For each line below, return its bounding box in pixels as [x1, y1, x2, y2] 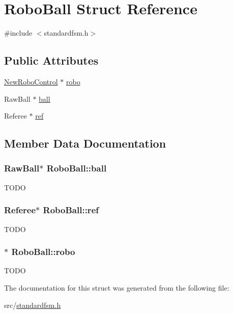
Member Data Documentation [4, 135, 166, 151]
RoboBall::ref [43, 204, 99, 216]
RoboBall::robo [11, 245, 75, 258]
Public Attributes [4, 52, 99, 68]
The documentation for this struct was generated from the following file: [4, 282, 229, 293]
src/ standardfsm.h [4, 299, 61, 310]
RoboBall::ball [46, 162, 107, 175]
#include [4, 27, 33, 38]
